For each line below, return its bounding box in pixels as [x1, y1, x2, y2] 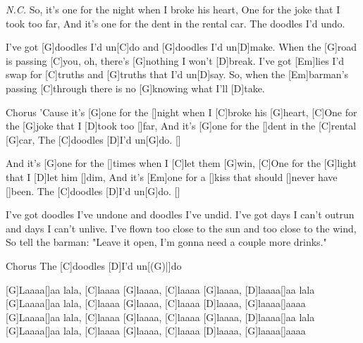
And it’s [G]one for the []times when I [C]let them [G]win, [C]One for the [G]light [6, 156, 357, 170]
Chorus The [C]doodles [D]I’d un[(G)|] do [6, 258, 182, 273]
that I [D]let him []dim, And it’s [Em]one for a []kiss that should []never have [6, 169, 338, 184]
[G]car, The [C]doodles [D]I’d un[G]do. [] [6, 132, 181, 146]
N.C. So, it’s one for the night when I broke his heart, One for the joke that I [6, 2, 340, 16]
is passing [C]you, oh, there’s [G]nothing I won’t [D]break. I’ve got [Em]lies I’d [6, 53, 345, 68]
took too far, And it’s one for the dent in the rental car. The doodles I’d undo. [6, 15, 345, 30]
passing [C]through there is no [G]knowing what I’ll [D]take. [6, 80, 265, 95]
